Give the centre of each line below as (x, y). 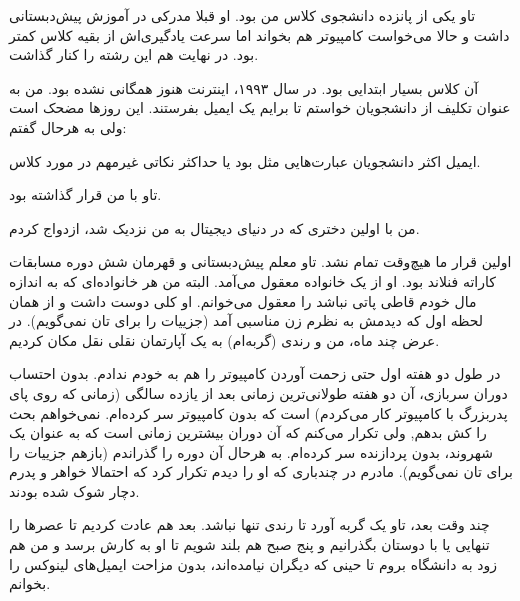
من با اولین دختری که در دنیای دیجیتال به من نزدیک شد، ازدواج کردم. (214, 227)
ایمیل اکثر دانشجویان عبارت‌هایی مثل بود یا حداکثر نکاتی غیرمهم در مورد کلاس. (245, 160)
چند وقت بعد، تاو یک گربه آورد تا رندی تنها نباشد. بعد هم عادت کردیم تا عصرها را (249, 524)
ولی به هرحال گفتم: (68, 126)
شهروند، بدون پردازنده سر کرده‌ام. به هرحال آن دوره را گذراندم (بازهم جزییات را (251, 451)
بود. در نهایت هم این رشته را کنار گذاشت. (134, 54)
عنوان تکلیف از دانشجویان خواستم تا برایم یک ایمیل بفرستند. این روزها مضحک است (260, 107)
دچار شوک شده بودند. (74, 490)
